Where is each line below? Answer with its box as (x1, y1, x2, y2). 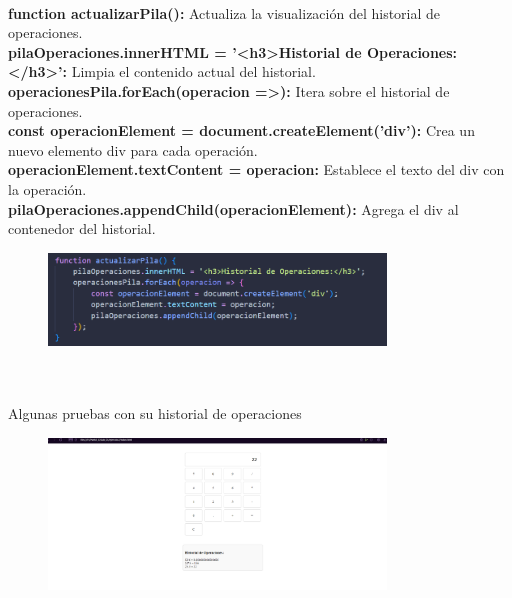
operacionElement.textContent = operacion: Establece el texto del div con (8, 159, 505, 180)
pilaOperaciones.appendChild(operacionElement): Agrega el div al (8, 198, 459, 219)
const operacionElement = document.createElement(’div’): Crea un (8, 120, 475, 141)
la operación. (8, 178, 87, 199)
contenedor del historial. (8, 218, 156, 239)
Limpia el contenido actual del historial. (71, 61, 316, 82)
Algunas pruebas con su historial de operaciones (8, 403, 302, 424)
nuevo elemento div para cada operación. (8, 139, 258, 160)
